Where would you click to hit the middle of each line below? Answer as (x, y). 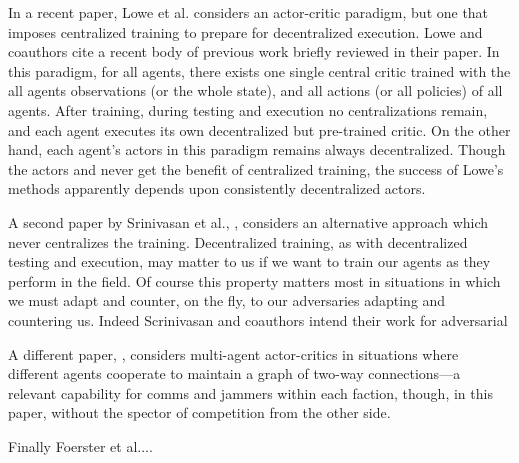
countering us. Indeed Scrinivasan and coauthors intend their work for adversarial (258, 319)
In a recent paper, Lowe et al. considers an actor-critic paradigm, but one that (248, 12)
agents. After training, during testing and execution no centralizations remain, (248, 109)
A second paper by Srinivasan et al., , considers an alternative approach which (248, 221)
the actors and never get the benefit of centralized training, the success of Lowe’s (256, 168)
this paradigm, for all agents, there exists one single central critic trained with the (259, 70)
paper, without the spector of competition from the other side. (199, 412)
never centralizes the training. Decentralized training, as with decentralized (238, 241)
